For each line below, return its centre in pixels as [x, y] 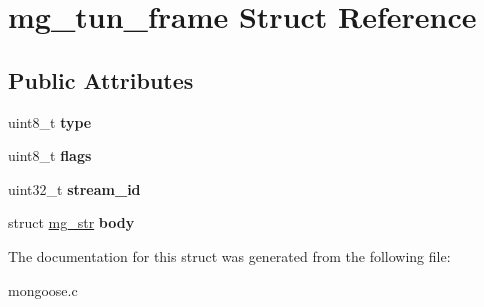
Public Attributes [101, 79]
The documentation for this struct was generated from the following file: [229, 255]
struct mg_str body [71, 222]
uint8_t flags [50, 155]
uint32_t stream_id [74, 188]
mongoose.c [43, 289]
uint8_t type [50, 121]
